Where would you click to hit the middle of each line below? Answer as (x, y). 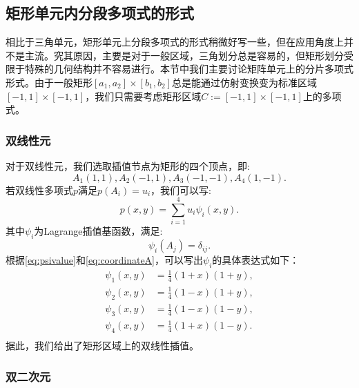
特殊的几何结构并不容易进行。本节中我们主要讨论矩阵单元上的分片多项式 (189, 69)
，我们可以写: (181, 190)
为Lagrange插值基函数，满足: (98, 231)
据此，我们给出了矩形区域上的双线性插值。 (102, 346)
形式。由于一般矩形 (49, 82)
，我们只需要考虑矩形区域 (143, 96)
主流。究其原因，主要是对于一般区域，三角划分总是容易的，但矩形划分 (184, 55)
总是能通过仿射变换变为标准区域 (244, 82)
